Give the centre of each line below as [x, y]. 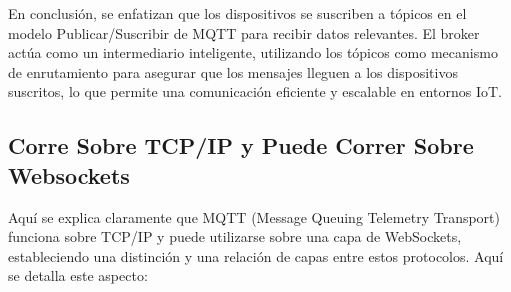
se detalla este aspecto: [78, 275]
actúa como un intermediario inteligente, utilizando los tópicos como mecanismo [253, 52]
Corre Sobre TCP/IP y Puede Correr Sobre [241, 145]
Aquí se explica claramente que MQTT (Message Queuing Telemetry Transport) [254, 216]
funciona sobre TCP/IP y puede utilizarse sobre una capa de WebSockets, [235, 236]
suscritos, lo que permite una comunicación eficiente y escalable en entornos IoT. [255, 91]
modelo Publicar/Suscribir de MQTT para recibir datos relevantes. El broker [244, 32]
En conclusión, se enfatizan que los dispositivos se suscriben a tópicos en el [237, 13]
